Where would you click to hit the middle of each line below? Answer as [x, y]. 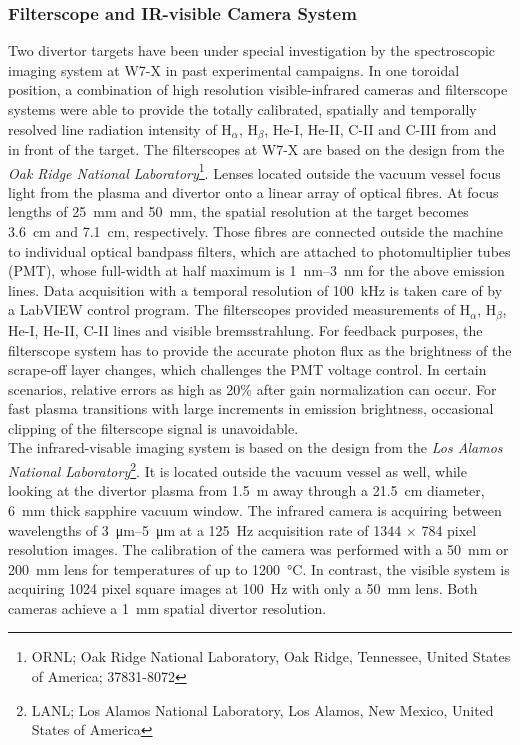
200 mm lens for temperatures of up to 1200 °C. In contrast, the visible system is [259, 568]
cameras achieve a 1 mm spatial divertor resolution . [167, 607]
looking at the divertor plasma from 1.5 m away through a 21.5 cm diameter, [246, 490]
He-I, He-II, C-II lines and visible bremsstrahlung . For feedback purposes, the [245, 329]
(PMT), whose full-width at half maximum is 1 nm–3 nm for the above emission [256, 270]
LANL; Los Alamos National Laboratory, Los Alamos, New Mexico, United [262, 709]
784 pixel [449, 529]
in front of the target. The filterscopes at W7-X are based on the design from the [256, 149]
